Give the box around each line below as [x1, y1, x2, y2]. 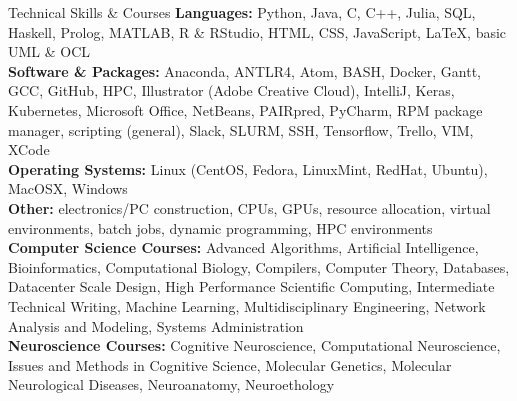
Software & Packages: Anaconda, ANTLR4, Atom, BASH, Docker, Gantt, [8, 60, 482, 81]
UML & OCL [8, 41, 91, 62]
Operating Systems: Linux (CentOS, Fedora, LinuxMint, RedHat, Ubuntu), [8, 158, 488, 179]
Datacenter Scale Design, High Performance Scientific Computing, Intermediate [8, 276, 495, 297]
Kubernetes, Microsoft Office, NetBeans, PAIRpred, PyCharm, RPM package [8, 99, 483, 120]
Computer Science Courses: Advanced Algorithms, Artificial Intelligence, [8, 237, 479, 258]
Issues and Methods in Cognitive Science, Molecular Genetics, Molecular [8, 354, 452, 375]
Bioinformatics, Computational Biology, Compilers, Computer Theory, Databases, [8, 256, 510, 277]
